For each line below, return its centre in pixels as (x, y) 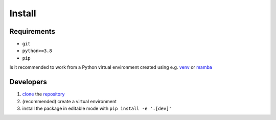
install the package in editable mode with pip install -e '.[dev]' (97, 108)
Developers (28, 82)
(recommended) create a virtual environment (70, 101)
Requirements (32, 31)
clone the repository (43, 94)
